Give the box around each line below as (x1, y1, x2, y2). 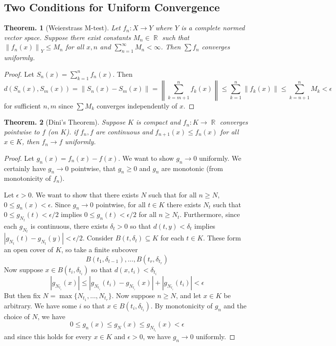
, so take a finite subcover (61, 244, 138, 255)
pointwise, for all (95, 199, 146, 209)
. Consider (82, 233, 113, 243)
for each (160, 233, 184, 243)
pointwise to (4, 126, 40, 136)
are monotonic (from (161, 163, 223, 173)
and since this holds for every (4, 331, 92, 342)
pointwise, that (71, 163, 116, 173)
